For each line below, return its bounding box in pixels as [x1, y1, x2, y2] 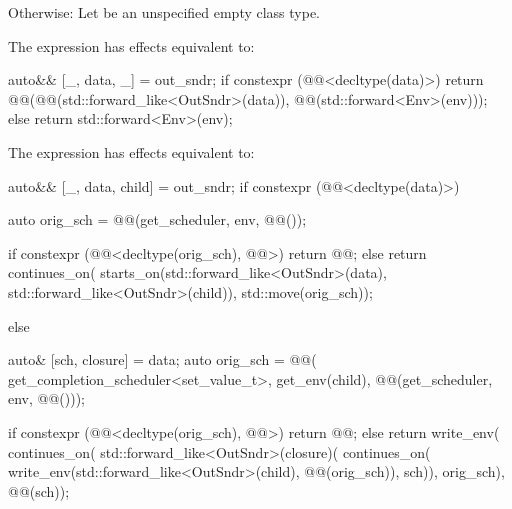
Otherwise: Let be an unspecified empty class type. [8, 2, 321, 22]
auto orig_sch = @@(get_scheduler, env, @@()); [8, 209, 307, 230]
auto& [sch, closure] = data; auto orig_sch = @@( [8, 349, 317, 370]
